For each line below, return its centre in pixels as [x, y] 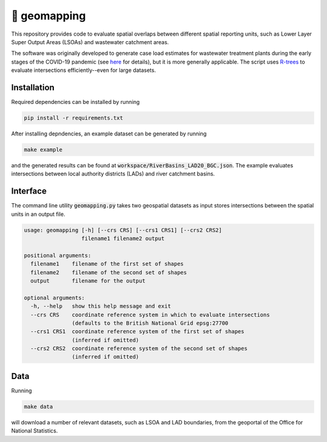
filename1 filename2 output [123, 239]
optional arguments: [54, 297]
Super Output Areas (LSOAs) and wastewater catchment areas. [90, 42]
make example [43, 149]
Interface [29, 191]
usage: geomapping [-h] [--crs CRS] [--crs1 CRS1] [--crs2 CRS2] [123, 230]
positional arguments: [58, 255]
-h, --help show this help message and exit [101, 306]
